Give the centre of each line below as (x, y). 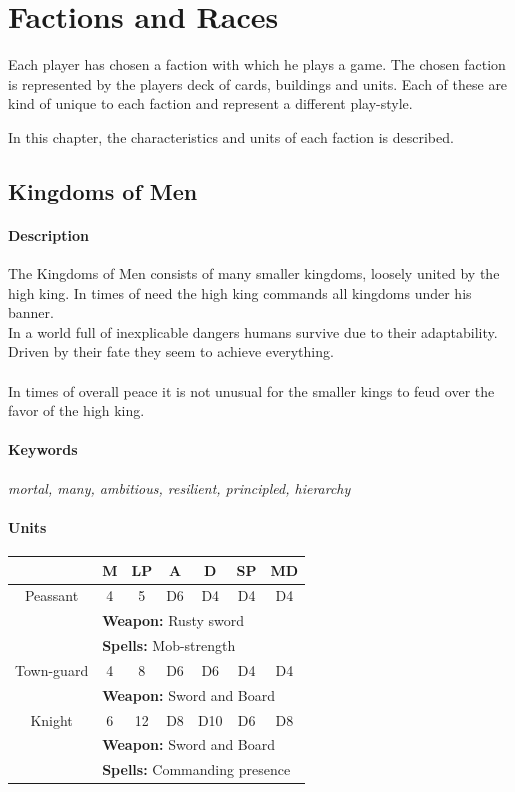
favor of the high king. (76, 410)
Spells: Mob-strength (169, 645)
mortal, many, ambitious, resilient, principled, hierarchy (179, 487)
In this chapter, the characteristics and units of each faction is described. (231, 136)
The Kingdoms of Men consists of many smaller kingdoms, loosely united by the (254, 273)
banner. (31, 312)
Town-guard (52, 669)
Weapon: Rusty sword (173, 620)
